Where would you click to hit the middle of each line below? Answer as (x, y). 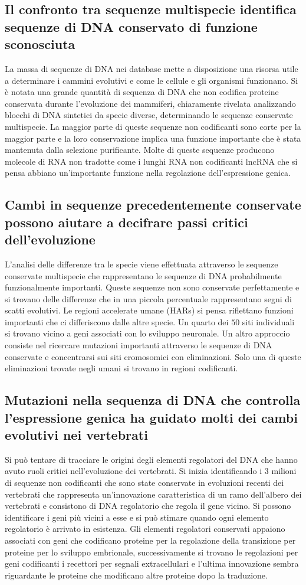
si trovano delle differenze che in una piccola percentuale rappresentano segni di (148, 298)
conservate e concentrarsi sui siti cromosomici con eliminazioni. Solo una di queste (153, 356)
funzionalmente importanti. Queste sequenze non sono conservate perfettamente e (152, 287)
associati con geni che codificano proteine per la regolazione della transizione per (150, 540)
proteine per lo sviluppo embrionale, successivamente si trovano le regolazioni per (152, 552)
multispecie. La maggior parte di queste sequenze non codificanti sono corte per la (153, 126)
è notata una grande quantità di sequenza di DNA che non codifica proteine (142, 92)
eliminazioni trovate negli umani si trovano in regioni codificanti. (121, 368)
